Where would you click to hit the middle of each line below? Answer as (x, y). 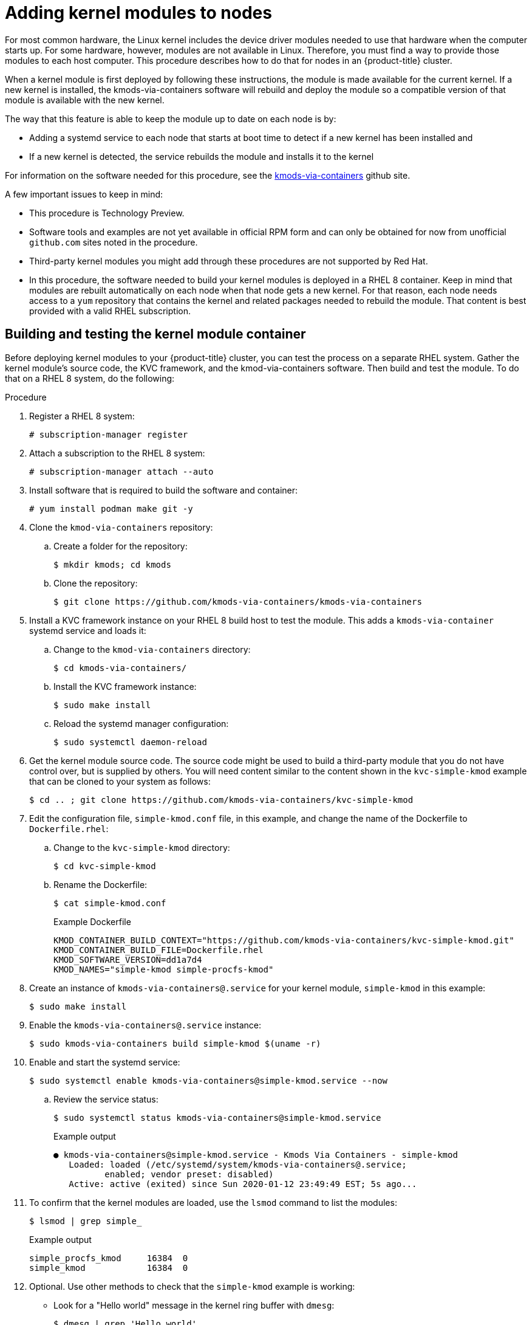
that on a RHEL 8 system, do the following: (90, 378)
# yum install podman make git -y (111, 508)
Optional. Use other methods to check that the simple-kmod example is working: (192, 1286)
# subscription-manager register (109, 434)
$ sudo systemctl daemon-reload (130, 742)
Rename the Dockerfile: (101, 884)
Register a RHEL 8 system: (82, 416)
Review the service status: (106, 1099)
